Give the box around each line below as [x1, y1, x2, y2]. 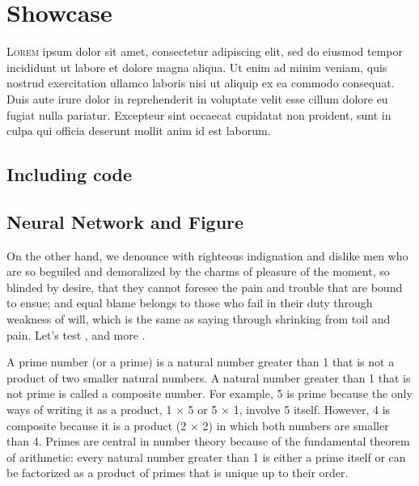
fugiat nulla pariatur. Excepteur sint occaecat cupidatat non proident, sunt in [6, 106, 391, 123]
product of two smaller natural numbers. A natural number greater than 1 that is [6, 369, 411, 386]
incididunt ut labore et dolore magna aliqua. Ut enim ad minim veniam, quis [6, 58, 387, 75]
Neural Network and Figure [6, 209, 244, 234]
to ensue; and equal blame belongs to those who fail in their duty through [6, 294, 373, 311]
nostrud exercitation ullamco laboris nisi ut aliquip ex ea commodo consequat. [6, 74, 395, 91]
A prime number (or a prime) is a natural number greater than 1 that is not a [6, 353, 395, 370]
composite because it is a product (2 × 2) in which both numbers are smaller [6, 416, 389, 433]
